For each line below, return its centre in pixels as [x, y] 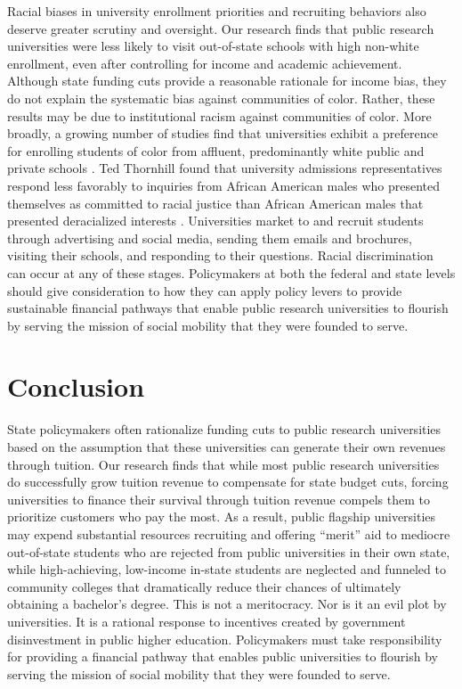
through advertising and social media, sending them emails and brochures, [210, 238]
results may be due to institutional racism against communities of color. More [219, 115]
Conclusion [76, 386]
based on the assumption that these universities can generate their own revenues [227, 447]
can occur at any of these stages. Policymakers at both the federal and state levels [231, 272]
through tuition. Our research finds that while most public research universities [223, 464]
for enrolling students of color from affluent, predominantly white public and [216, 150]
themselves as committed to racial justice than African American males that [215, 203]
